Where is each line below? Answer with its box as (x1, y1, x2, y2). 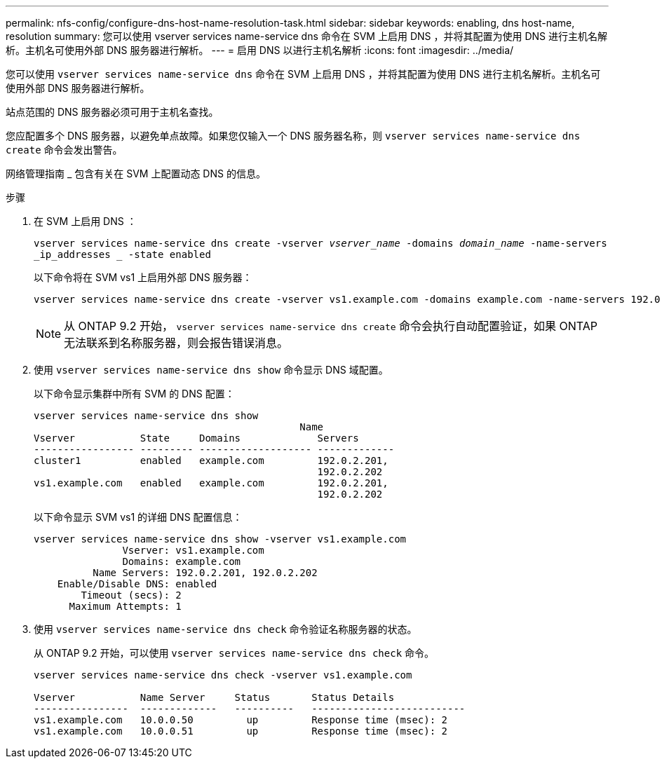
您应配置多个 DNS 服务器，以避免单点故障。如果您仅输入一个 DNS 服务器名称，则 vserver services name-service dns (6, 130, 581, 142)
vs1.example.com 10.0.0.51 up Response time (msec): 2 (34, 725, 448, 737)
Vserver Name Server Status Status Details (34, 692, 395, 703)
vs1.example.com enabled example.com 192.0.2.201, (34, 477, 389, 489)
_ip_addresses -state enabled (34, 249, 211, 260)
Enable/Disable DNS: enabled (57, 578, 217, 589)
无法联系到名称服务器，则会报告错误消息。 (64, 336, 289, 350)
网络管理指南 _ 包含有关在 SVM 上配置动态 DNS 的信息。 (6, 168, 266, 179)
